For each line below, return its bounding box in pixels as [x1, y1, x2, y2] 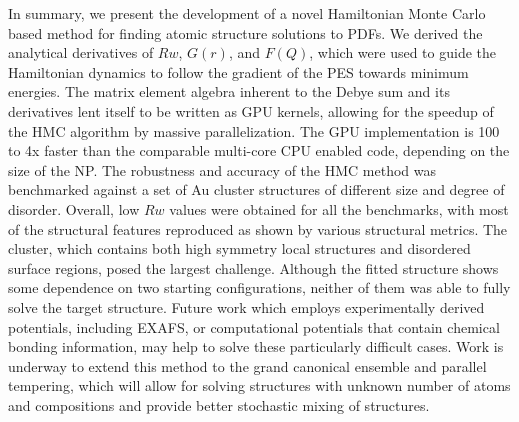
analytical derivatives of [8, 42, 154, 63]
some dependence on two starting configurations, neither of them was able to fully [8, 277, 511, 298]
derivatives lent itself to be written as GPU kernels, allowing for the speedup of [8, 100, 494, 121]
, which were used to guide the [309, 42, 497, 63]
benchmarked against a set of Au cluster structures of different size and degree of [8, 179, 505, 200]
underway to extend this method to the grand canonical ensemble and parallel [8, 355, 487, 376]
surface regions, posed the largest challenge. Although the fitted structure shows [8, 257, 499, 278]
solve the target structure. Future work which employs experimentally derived [8, 296, 485, 317]
